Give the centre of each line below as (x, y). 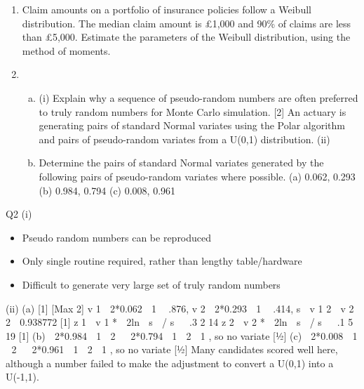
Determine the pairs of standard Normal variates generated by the (181, 163)
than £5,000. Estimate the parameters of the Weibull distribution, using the (186, 37)
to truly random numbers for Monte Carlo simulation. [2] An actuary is (193, 111)
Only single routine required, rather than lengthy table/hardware (162, 261)
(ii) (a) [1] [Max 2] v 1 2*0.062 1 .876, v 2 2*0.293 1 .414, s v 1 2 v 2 (180, 308)
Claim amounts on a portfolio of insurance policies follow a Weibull (167, 9)
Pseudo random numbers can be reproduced (117, 237)
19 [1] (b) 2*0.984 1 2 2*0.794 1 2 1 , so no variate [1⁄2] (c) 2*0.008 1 (182, 335)
